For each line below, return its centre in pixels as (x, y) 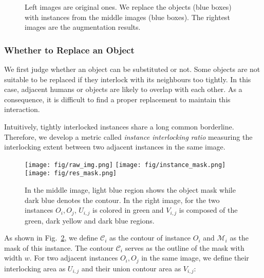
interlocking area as (35, 268)
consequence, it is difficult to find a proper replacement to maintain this (117, 99)
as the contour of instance (150, 238)
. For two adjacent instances (74, 258)
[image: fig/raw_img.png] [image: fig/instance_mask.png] (125, 165)
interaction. (22, 109)
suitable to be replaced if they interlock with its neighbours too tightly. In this (128, 79)
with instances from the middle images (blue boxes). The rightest (127, 17)
